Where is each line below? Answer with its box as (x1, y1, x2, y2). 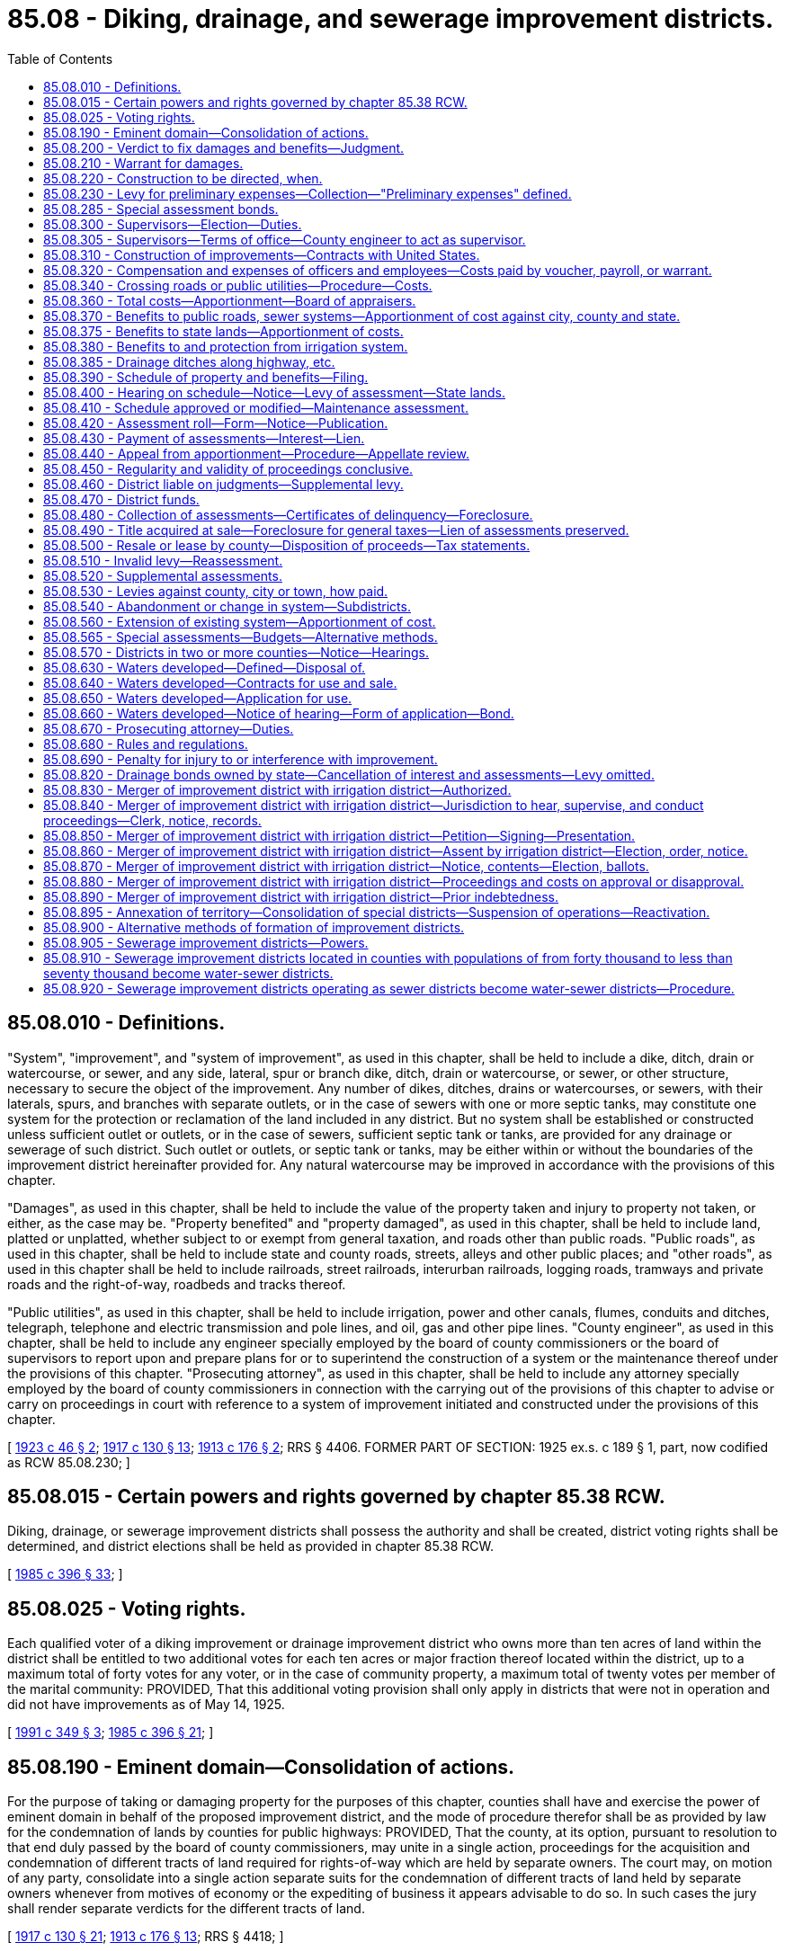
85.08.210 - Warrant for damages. (43, 155, 244, 171)
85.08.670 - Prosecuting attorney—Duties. (43, 720, 294, 736)
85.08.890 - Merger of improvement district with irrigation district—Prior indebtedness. (43, 888, 558, 904)
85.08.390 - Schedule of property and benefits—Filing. (43, 369, 369, 385)
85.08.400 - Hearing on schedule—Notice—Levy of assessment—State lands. (43, 384, 505, 400)
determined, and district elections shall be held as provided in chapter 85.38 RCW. (7, 1538, 495, 1555)
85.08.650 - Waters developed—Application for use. (43, 690, 352, 706)
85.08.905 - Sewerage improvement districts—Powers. (43, 934, 369, 950)
